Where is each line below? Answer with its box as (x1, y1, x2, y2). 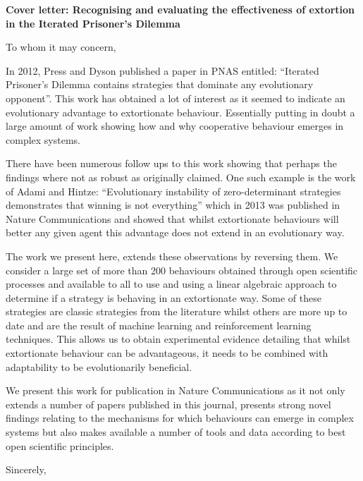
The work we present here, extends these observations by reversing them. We (6, 248, 338, 263)
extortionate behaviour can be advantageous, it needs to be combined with (6, 346, 328, 360)
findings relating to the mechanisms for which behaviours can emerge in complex (6, 410, 354, 425)
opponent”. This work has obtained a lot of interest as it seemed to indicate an (6, 90, 345, 105)
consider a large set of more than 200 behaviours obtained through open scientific (6, 262, 358, 277)
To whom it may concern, (6, 39, 116, 54)
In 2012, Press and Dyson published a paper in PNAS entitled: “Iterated (6, 63, 319, 78)
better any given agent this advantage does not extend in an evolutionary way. (6, 225, 345, 240)
